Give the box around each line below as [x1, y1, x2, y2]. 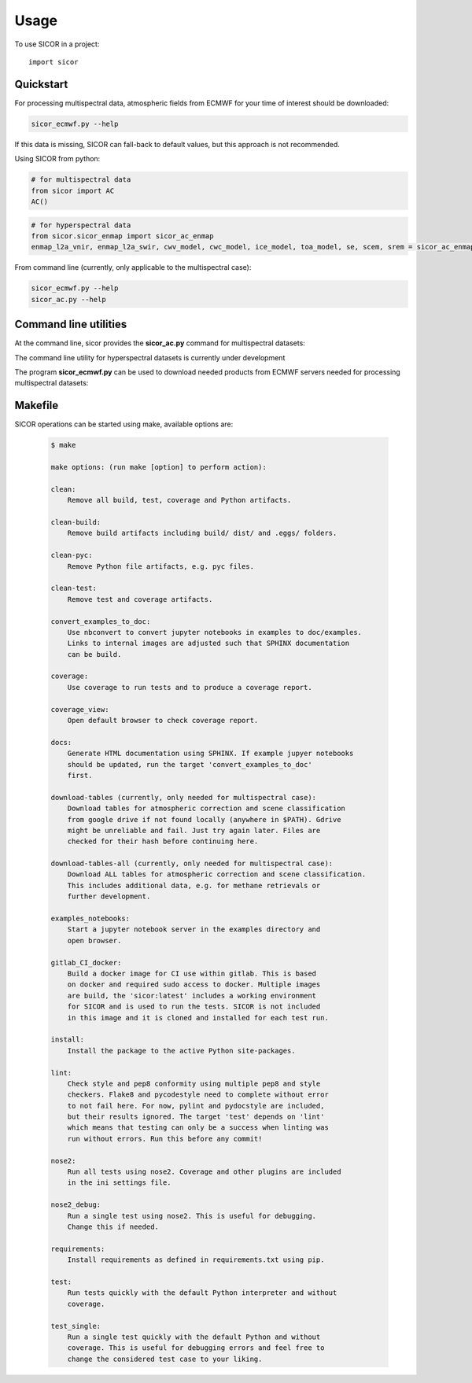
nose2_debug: [50, 1200, 101, 1209]
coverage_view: [50, 705, 109, 714]
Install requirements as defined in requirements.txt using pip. [67, 1256, 325, 1264]
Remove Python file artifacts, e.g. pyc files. [67, 562, 255, 570]
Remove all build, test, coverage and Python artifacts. [67, 496, 292, 505]
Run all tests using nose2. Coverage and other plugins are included [67, 1167, 341, 1176]
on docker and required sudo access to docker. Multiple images [67, 980, 321, 989]
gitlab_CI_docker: [50, 958, 122, 967]
